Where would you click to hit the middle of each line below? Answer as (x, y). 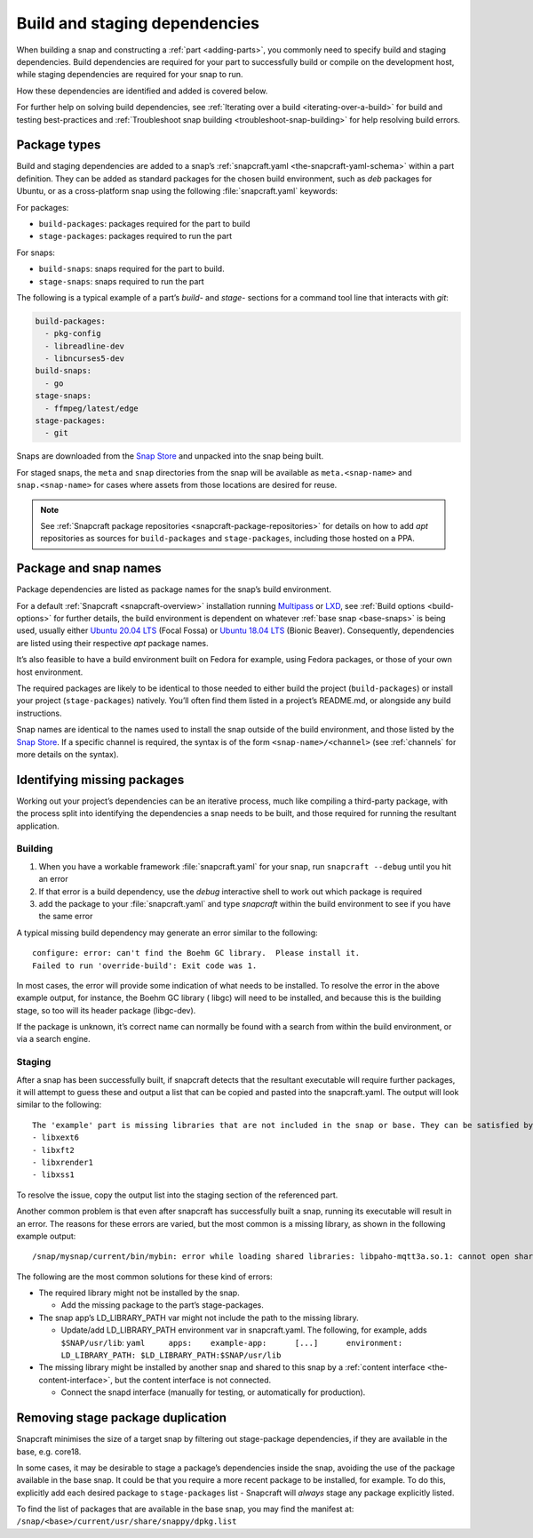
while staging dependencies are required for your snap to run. (130, 75)
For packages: (43, 207)
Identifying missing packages (100, 779)
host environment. (50, 672)
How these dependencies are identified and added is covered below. (142, 91)
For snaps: (36, 252)
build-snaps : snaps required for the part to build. (132, 269)
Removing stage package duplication (121, 1418)
